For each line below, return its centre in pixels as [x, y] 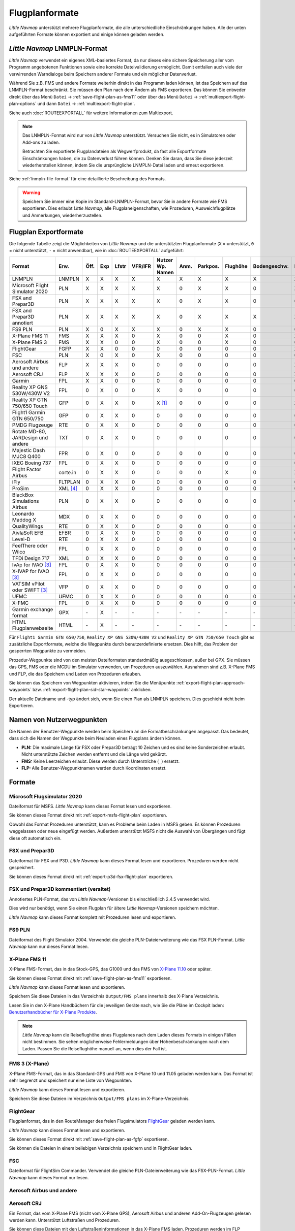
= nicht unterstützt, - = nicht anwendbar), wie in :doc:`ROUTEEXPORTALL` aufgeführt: [97, 251]
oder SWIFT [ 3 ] [30, 590]
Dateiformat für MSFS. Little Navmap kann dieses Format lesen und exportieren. [90, 806]
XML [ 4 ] [68, 488]
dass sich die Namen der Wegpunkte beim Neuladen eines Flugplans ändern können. [95, 738]
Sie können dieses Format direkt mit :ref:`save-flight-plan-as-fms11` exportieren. [90, 978]
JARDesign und [30, 437]
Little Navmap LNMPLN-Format [58, 49]
